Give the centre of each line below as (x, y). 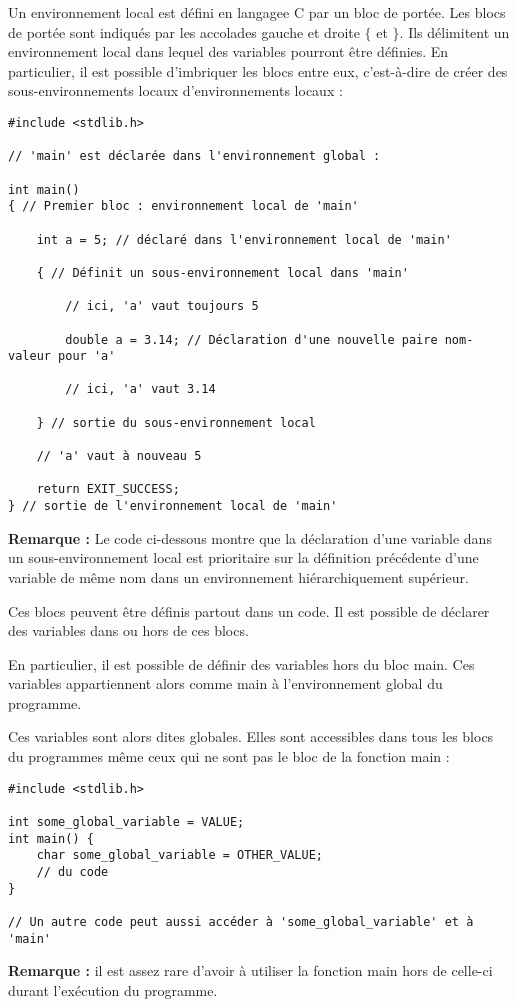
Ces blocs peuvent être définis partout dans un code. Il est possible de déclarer (249, 610)
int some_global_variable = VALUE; (126, 821)
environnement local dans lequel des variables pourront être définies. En (228, 51)
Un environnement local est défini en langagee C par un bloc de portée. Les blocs (257, 12)
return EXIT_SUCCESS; (108, 489)
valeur (29, 356)
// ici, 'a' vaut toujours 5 (162, 306)
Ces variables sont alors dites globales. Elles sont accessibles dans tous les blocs (251, 736)
